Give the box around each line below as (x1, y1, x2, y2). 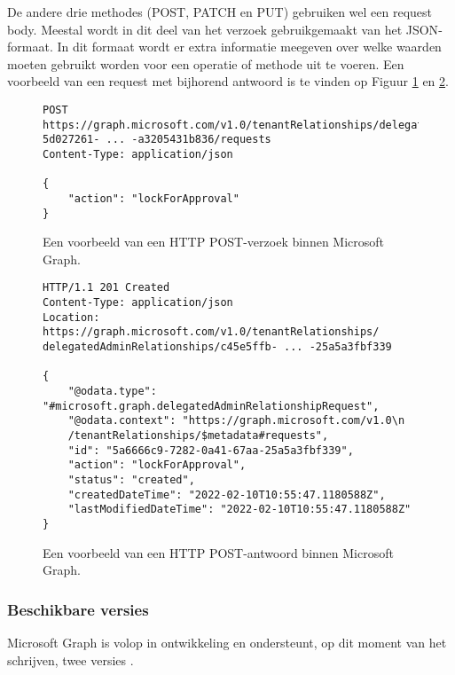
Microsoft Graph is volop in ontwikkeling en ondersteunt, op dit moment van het (7, 632, 447, 651)
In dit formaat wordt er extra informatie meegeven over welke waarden (57, 37, 442, 56)
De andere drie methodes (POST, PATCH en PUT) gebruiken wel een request (7, 3, 433, 20)
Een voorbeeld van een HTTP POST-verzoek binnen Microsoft (43, 232, 385, 251)
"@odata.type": (67, 385, 157, 397)
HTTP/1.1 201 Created (43, 281, 170, 294)
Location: (43, 310, 100, 324)
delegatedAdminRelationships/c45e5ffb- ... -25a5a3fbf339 (43, 341, 392, 354)
